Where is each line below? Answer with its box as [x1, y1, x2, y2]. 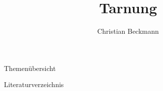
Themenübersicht [4, 63, 56, 73]
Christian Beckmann [97, 26, 159, 36]
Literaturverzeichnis [4, 79, 64, 90]
